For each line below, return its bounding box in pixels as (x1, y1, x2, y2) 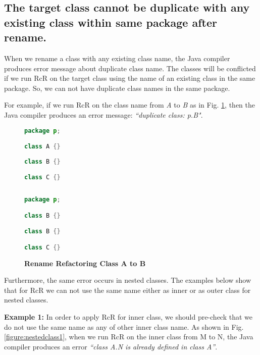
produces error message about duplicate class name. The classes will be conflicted (4, 63, 256, 73)
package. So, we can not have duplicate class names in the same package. (4, 82, 230, 93)
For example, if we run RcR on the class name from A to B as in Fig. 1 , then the (4, 99, 255, 110)
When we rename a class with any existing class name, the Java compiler (4, 53, 230, 63)
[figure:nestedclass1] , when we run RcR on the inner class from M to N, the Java (4, 331, 253, 342)
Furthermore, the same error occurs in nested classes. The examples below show (4, 275, 251, 285)
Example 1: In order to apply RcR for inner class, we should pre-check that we (4, 311, 252, 322)
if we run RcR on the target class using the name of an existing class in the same (4, 73, 255, 83)
